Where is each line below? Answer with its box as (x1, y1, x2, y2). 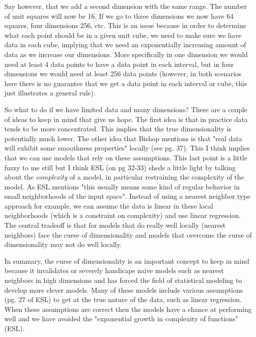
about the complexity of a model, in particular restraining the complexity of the (4, 172, 244, 182)
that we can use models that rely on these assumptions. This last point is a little (4, 152, 248, 162)
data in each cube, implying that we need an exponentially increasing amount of (4, 39, 246, 50)
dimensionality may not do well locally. (4, 239, 122, 249)
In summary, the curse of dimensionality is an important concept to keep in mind (4, 255, 250, 266)
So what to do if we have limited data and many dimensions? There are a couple (4, 104, 248, 114)
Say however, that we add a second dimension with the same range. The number (4, 1, 247, 11)
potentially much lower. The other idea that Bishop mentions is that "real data (4, 133, 242, 143)
